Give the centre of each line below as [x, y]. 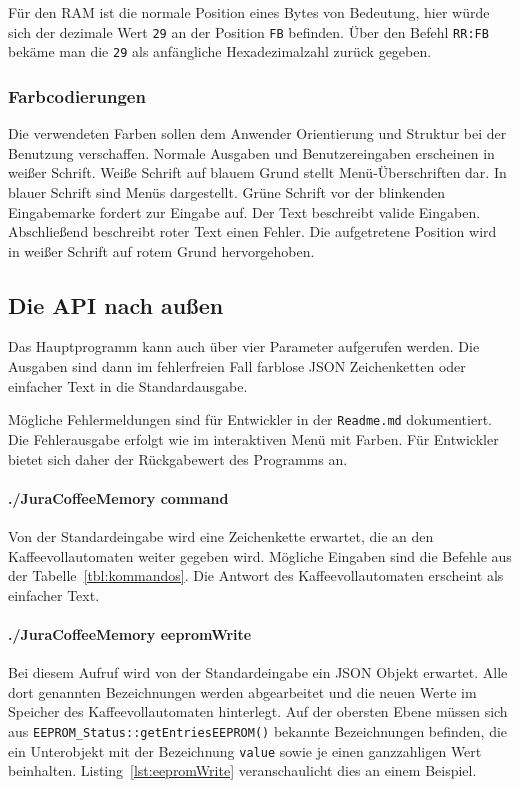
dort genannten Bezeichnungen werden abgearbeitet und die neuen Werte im [242, 691]
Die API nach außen [116, 304]
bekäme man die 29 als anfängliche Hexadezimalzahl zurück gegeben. [220, 51]
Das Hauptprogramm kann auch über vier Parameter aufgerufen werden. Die [244, 346]
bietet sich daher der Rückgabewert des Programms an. [178, 458]
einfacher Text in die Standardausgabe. [128, 385]
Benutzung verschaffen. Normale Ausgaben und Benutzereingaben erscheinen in [251, 152]
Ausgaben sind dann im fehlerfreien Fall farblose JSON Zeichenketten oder [237, 366]
